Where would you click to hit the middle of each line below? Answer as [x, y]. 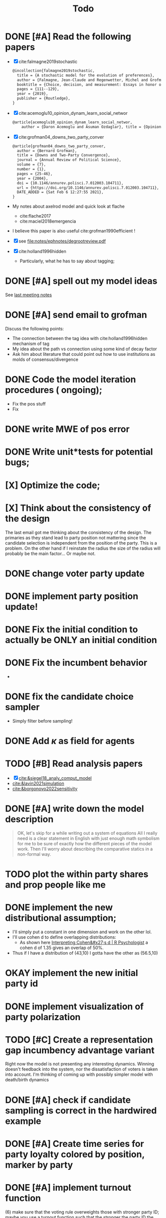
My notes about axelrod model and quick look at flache [68, 206]
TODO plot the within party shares [77, 874]
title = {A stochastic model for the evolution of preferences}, [86, 75]
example [23, 1121]
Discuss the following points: [35, 329]
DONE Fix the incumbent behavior [76, 663]
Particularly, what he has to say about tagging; [67, 261]
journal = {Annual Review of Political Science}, [69, 160]
